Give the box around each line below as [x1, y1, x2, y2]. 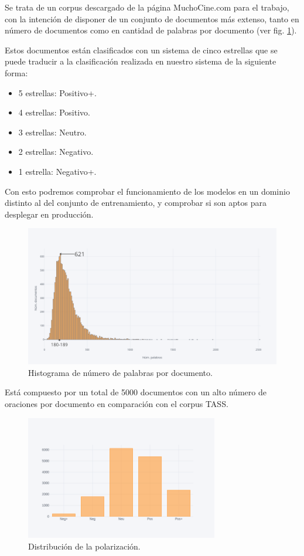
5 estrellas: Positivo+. [18, 86, 97, 99]
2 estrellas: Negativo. [18, 145, 94, 158]
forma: [5, 66, 28, 79]
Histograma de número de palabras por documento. [28, 366, 213, 378]
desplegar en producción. [5, 208, 94, 220]
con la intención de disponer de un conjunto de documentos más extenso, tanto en [5, 12, 299, 25]
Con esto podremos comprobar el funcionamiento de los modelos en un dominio [5, 185, 290, 197]
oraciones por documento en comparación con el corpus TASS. [5, 397, 228, 409]
